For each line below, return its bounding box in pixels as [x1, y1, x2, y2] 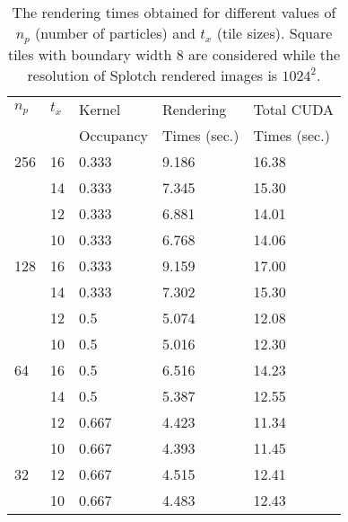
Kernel [79, 98, 121, 119]
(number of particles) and [35, 22, 196, 43]
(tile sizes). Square [216, 22, 333, 43]
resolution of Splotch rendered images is [27, 64, 278, 85]
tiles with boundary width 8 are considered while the [7, 43, 341, 65]
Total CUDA [253, 98, 334, 119]
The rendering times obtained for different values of [12, 2, 336, 22]
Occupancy [79, 124, 148, 146]
